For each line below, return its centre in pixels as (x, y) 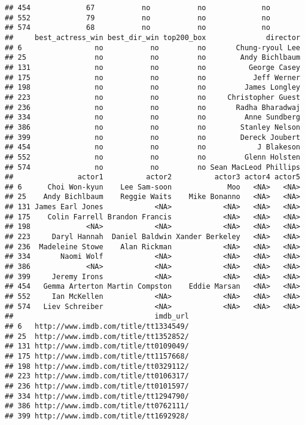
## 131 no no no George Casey (152, 67)
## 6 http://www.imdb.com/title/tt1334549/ (97, 326)
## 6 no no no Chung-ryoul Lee (152, 48)
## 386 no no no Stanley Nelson (152, 127)
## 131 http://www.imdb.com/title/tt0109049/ (97, 346)
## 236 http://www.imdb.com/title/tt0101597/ (97, 386)
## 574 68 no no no (138, 28)
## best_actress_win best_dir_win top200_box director (152, 37)
